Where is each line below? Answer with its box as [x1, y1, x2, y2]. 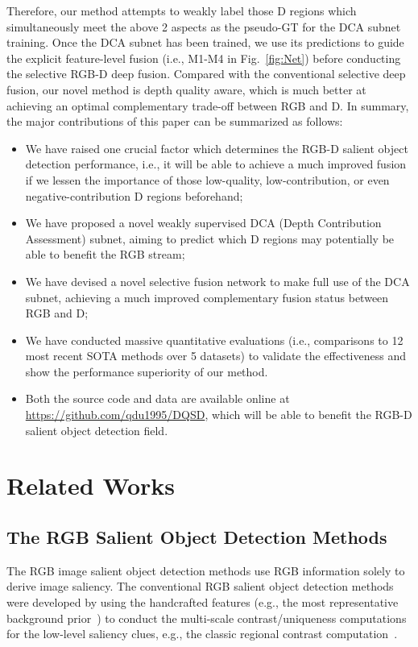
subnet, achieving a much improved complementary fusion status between [25, 288, 389, 305]
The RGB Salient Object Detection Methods [6, 525, 387, 550]
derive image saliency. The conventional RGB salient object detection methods [6, 578, 394, 595]
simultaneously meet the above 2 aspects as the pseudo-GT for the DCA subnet [6, 18, 401, 35]
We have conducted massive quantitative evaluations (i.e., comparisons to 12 [25, 331, 404, 348]
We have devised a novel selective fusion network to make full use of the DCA [25, 272, 410, 289]
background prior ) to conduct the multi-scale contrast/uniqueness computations [6, 609, 407, 626]
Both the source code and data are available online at [25, 390, 290, 407]
